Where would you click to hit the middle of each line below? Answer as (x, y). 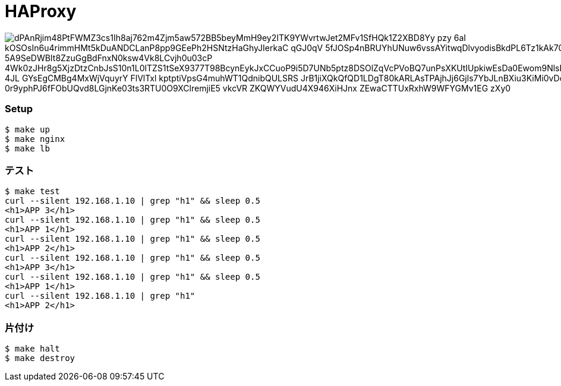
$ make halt (32, 349)
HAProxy (41, 11)
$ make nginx (35, 139)
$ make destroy (40, 358)
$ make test (32, 192)
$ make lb (27, 148)
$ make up (27, 129)
